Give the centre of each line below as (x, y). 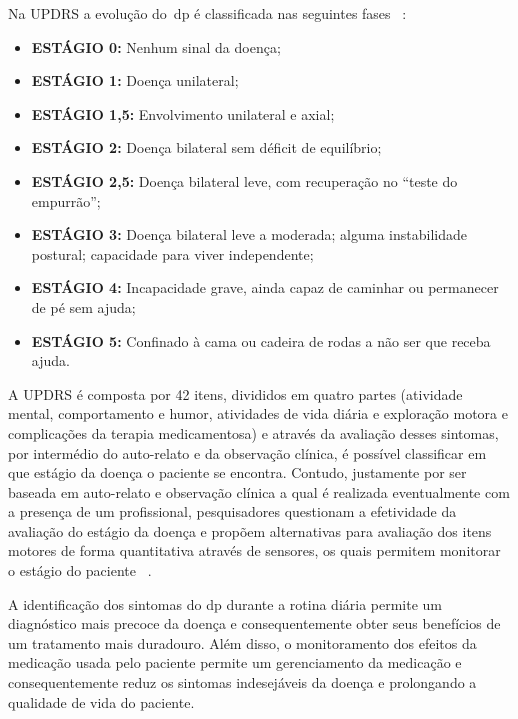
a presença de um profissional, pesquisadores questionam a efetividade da (232, 511)
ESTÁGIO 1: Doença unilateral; (135, 80)
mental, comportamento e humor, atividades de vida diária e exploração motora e (258, 413)
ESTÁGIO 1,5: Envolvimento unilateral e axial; (183, 113)
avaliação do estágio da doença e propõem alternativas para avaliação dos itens (250, 530)
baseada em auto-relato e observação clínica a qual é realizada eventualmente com (259, 491)
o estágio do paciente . (80, 570)
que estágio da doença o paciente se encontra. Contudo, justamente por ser (237, 472)
